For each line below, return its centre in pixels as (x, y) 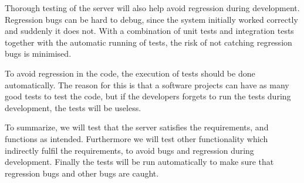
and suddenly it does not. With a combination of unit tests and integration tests (149, 31)
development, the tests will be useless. (73, 107)
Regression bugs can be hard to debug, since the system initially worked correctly (151, 19)
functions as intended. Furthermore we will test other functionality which (136, 138)
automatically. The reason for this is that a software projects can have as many (147, 84)
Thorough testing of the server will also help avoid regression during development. (152, 8)
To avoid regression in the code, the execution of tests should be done (130, 73)
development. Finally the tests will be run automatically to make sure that (139, 162)
